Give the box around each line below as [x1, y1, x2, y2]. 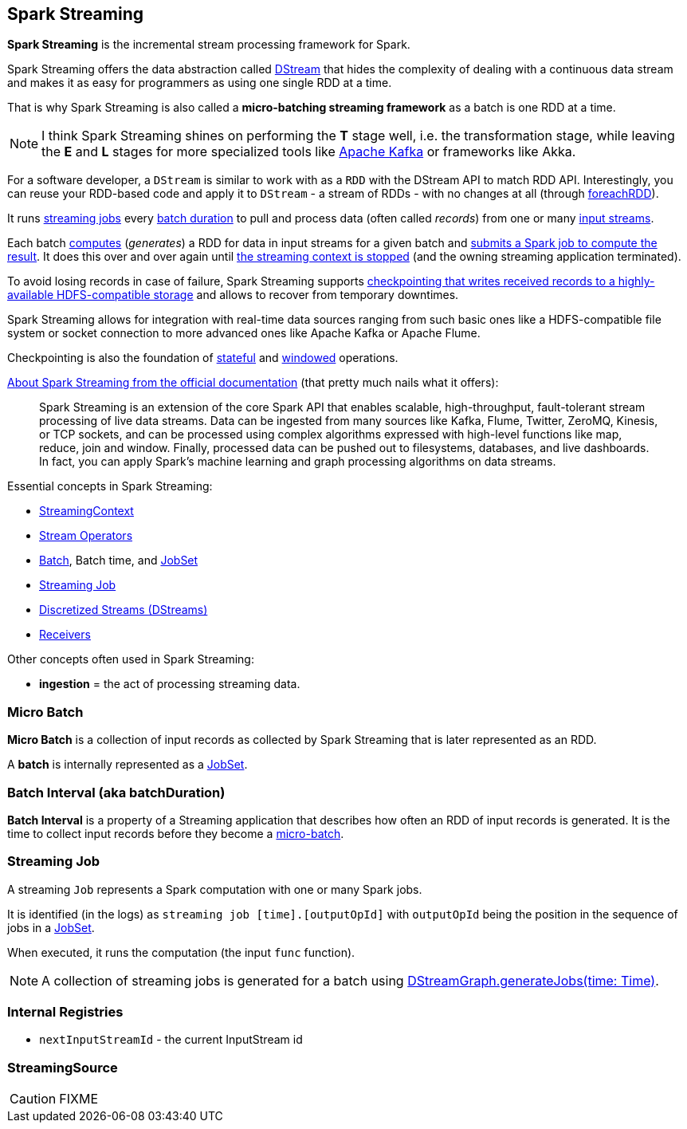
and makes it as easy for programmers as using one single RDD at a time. [7, 76, 392, 90]
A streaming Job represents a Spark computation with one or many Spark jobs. [7, 882, 422, 896]
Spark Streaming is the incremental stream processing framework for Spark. [7, 37, 410, 52]
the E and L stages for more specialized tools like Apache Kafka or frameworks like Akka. [41, 144, 576, 160]
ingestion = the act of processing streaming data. [39, 677, 300, 691]
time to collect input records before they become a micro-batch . [7, 826, 344, 840]
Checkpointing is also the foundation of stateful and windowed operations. [7, 351, 398, 365]
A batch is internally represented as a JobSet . [7, 757, 248, 772]
